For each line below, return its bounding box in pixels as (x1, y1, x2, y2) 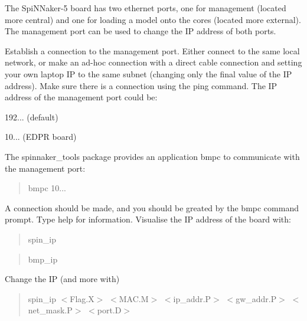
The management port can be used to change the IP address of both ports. (5, 25, 276, 37)
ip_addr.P (173, 292, 211, 304)
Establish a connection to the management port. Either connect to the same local (5, 44, 300, 57)
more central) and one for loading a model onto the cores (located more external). (5, 13, 301, 25)
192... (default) (5, 110, 58, 123)
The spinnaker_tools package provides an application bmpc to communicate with (5, 150, 300, 162)
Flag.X (70, 292, 94, 304)
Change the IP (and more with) (5, 273, 120, 285)
